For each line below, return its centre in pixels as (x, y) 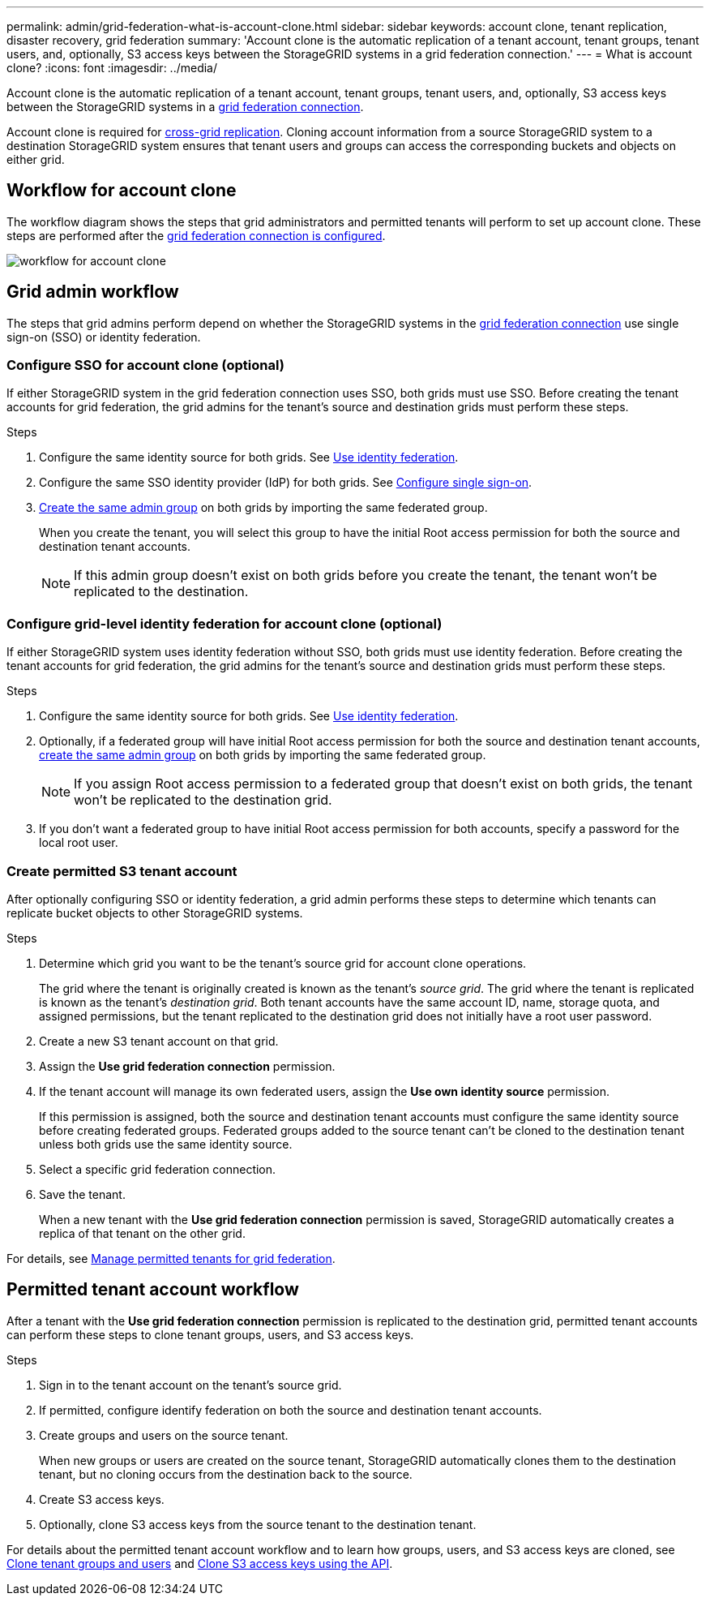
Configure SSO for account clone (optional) (145, 365)
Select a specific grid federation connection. (158, 1169)
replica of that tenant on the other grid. (142, 1233)
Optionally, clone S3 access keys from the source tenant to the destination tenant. (258, 1524)
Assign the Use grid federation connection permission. (187, 1066)
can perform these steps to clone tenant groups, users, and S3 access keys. (210, 1334)
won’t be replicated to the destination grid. (203, 800)
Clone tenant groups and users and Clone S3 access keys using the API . (200, 1563)
